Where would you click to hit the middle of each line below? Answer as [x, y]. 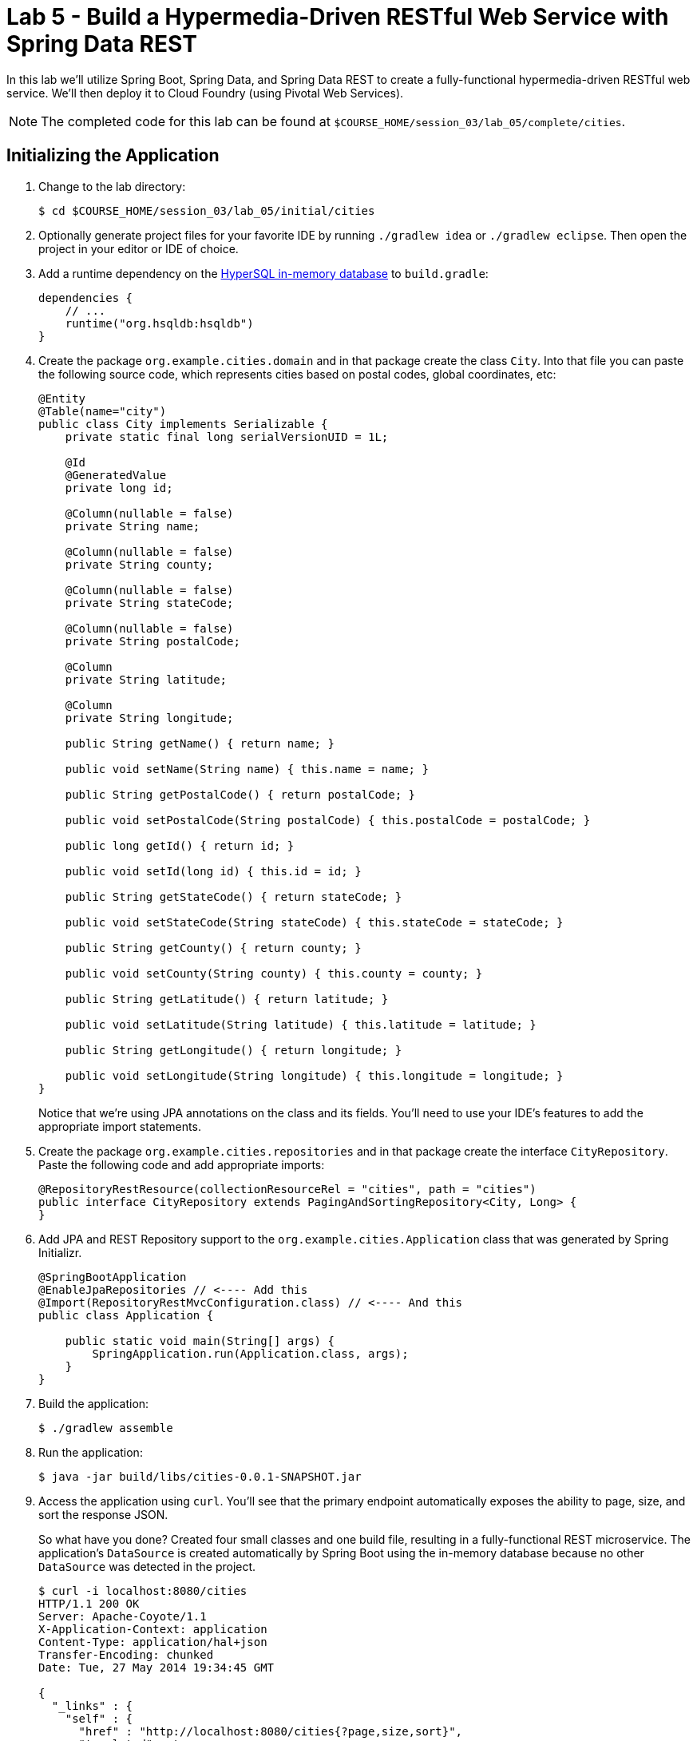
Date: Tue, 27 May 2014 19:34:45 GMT [156, 1667]
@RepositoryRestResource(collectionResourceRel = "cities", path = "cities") [287, 1189]
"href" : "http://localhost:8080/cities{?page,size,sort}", [271, 1731]
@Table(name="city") [103, 411]
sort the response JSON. [103, 1514]
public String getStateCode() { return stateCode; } [234, 896]
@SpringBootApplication [113, 1277]
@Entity [62, 398]
